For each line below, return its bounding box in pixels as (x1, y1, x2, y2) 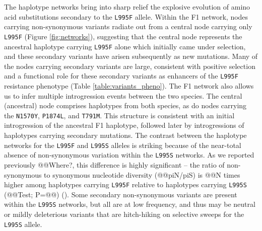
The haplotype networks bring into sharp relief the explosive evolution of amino (4, 2, 250, 12)
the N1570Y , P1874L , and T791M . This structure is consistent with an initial (4, 110, 235, 120)
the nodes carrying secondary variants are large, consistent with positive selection (4, 60, 255, 71)
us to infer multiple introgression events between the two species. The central (4, 90, 242, 101)
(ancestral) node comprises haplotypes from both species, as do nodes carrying (4, 100, 247, 111)
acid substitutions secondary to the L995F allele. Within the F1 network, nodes (4, 11, 248, 22)
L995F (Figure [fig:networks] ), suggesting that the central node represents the (4, 31, 242, 41)
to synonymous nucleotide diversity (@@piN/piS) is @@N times (44, 169, 240, 180)
